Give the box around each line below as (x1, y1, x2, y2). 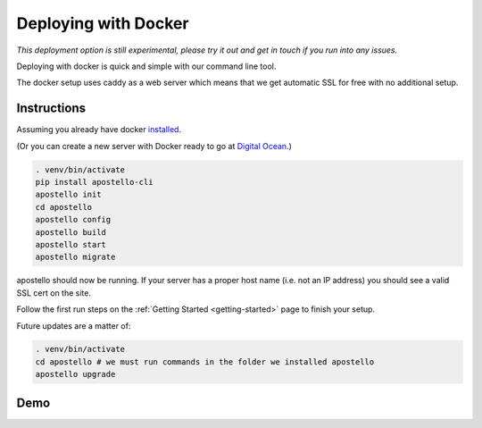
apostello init (35, 189, 102, 200)
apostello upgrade (35, 369, 116, 380)
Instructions (16, 101, 87, 116)
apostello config (35, 214, 112, 225)
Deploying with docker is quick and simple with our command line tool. (16, 61, 277, 71)
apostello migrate (35, 252, 116, 263)
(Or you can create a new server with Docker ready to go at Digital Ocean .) (16, 140, 292, 151)
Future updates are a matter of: (16, 320, 131, 331)
